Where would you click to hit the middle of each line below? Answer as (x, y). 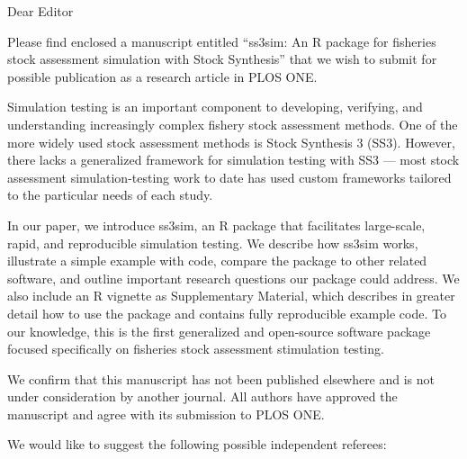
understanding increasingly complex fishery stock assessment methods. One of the (233, 124)
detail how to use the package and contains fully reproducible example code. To (227, 313)
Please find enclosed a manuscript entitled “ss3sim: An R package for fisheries (222, 41)
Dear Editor (40, 11)
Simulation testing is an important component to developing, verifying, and (215, 107)
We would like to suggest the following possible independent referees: (197, 444)
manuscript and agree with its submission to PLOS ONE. (166, 414)
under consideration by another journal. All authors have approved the (202, 396)
